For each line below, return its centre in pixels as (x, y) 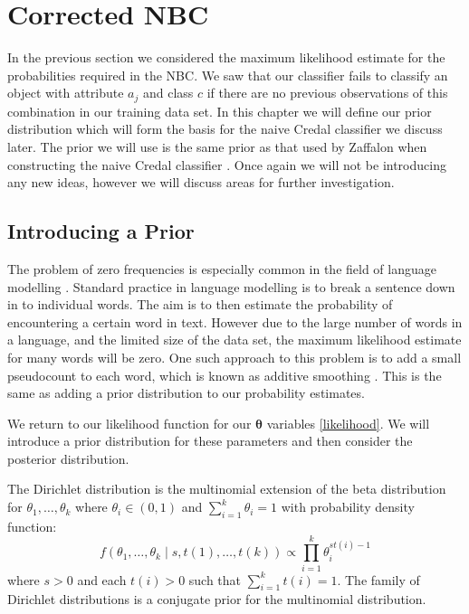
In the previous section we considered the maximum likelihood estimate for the (226, 57)
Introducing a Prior (101, 231)
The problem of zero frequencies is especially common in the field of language (222, 268)
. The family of (378, 579)
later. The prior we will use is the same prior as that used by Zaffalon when (217, 146)
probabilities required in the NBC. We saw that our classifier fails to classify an (228, 75)
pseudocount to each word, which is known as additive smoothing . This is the (225, 375)
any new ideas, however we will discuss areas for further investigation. (201, 182)
